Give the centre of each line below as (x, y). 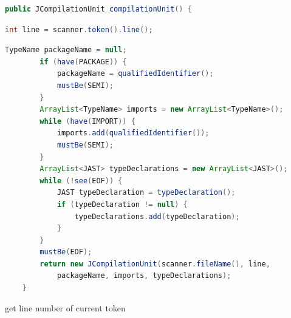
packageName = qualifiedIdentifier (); (135, 74)
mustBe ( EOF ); (66, 252)
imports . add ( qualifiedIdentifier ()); (133, 133)
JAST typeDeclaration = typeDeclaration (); (146, 193)
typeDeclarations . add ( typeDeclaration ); (157, 216)
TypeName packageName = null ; (66, 50)
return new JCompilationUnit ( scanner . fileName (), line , (155, 264)
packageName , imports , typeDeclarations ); (144, 276)
